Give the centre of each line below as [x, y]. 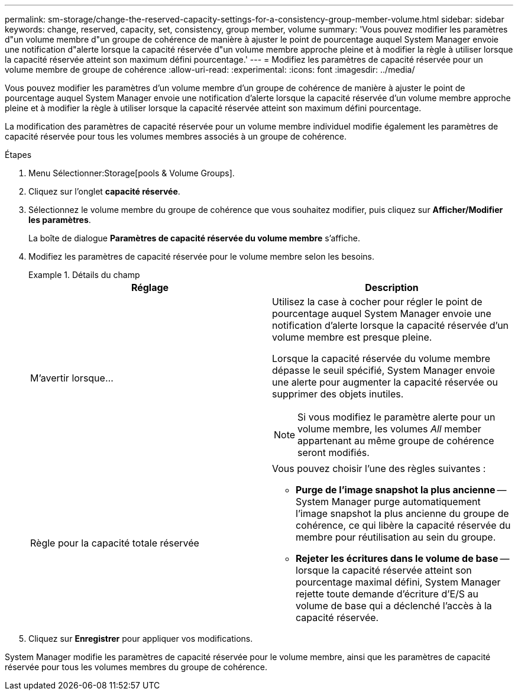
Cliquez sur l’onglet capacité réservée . [104, 191]
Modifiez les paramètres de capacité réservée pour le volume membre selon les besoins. [201, 256]
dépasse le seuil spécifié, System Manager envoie [383, 370]
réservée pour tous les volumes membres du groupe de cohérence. [136, 667]
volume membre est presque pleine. [352, 337]
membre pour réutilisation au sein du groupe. [396, 537]
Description [392, 287]
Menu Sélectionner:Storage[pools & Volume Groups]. [132, 173]
